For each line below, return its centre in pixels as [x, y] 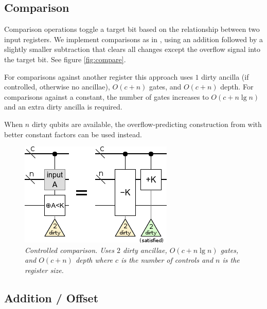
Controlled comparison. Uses [69, 250]
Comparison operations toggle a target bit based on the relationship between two [132, 29]
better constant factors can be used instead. [73, 134]
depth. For [237, 87]
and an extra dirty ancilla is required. [63, 107]
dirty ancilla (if [225, 76]
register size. [44, 270]
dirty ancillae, [145, 250]
